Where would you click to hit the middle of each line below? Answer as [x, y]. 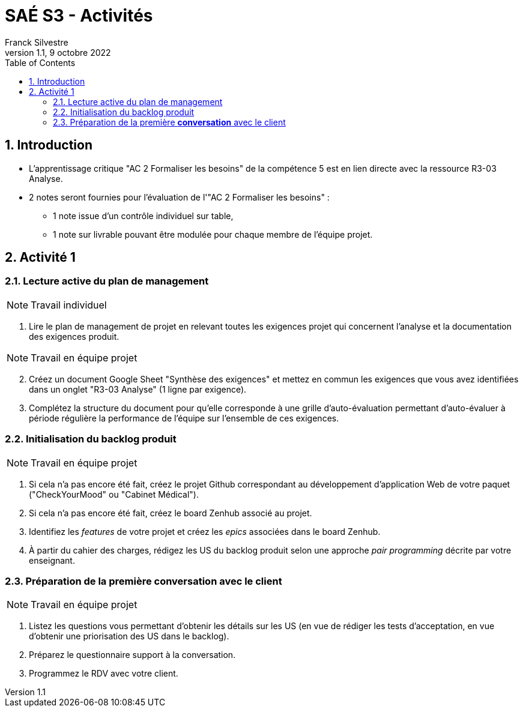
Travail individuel [69, 305]
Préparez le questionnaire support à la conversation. [132, 655]
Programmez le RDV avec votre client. [104, 674]
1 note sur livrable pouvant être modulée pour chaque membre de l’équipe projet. [213, 234]
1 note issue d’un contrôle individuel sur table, [143, 216]
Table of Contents [40, 62]
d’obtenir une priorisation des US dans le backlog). [129, 636]
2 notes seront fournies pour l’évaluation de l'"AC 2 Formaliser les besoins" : [179, 197]
